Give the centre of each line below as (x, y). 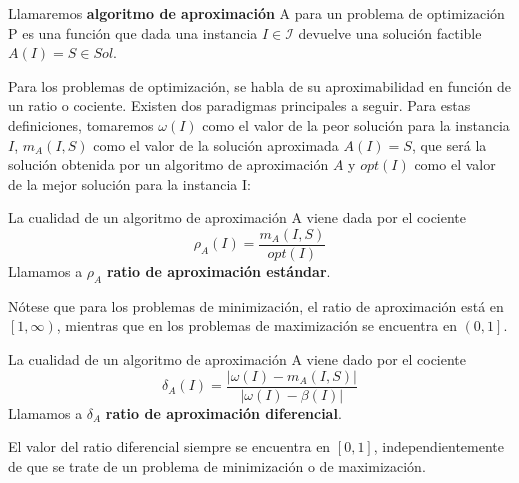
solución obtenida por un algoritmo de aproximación (168, 164)
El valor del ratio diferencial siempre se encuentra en (169, 446)
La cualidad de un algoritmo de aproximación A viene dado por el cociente (237, 358)
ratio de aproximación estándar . (218, 271)
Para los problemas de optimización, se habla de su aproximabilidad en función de (260, 85)
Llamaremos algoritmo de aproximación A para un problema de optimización (256, 13)
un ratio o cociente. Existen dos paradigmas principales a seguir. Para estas (239, 105)
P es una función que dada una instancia (133, 32)
